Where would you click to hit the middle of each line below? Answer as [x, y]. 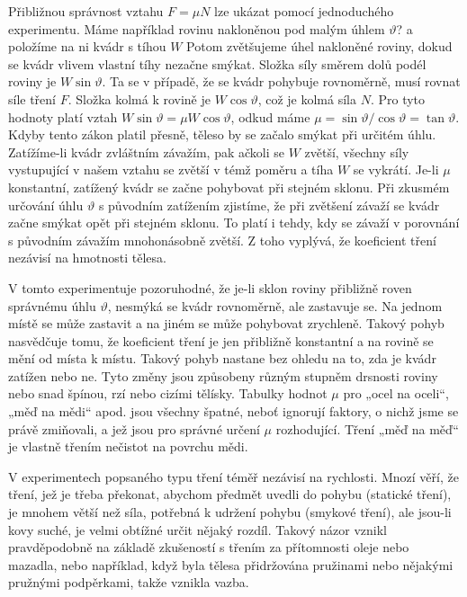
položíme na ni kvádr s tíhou [87, 46]
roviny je [32, 81]
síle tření [32, 98]
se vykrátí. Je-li [396, 169]
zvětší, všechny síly [357, 151]
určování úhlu [46, 205]
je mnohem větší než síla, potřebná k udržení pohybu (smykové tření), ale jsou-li [230, 512]
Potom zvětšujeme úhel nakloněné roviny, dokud [319, 46]
